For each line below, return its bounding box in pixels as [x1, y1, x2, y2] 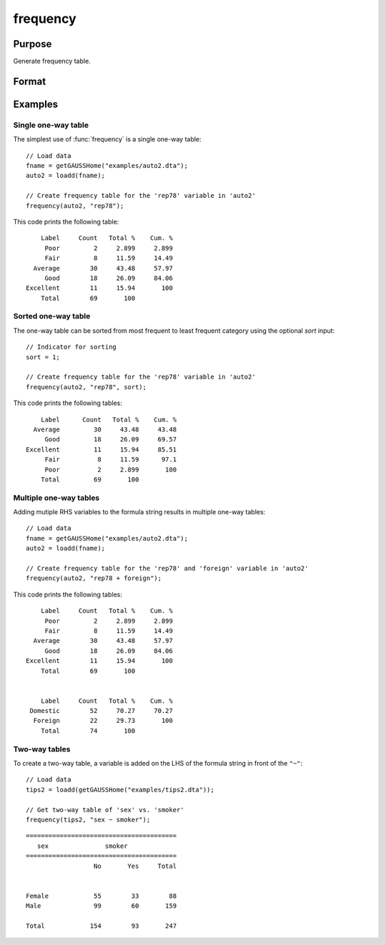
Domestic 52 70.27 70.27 [29, 707, 173, 715]
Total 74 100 [40, 726, 136, 735]
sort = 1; [26, 353, 60, 361]
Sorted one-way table [13, 311, 91, 321]
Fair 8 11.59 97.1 [44, 456, 177, 464]
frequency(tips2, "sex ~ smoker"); [26, 815, 151, 824]
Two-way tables [13, 744, 71, 754]
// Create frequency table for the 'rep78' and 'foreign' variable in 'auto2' [26, 564, 309, 573]
